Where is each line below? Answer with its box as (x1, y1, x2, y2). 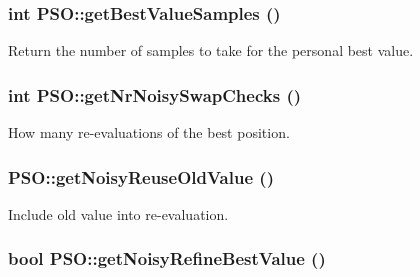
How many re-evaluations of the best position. (8, 122, 290, 143)
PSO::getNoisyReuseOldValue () (8, 164, 274, 189)
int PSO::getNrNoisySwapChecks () (8, 82, 302, 107)
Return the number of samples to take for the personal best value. (8, 40, 414, 61)
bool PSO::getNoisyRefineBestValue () (8, 246, 326, 271)
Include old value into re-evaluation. (8, 203, 229, 224)
